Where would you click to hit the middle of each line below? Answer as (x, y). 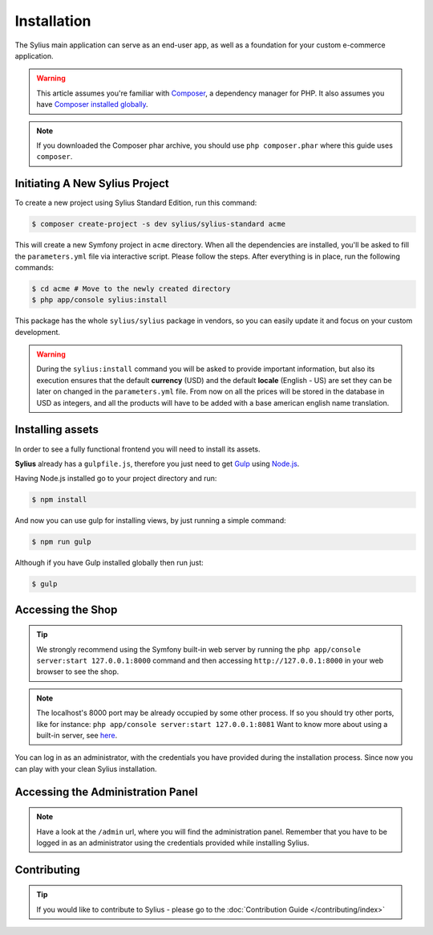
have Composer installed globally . (92, 104)
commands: (34, 267)
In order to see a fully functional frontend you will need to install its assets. (138, 449)
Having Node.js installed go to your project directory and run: (116, 479)
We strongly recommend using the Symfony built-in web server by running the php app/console (198, 649)
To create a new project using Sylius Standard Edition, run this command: (136, 203)
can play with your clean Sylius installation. (86, 769)
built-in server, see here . (77, 735)
